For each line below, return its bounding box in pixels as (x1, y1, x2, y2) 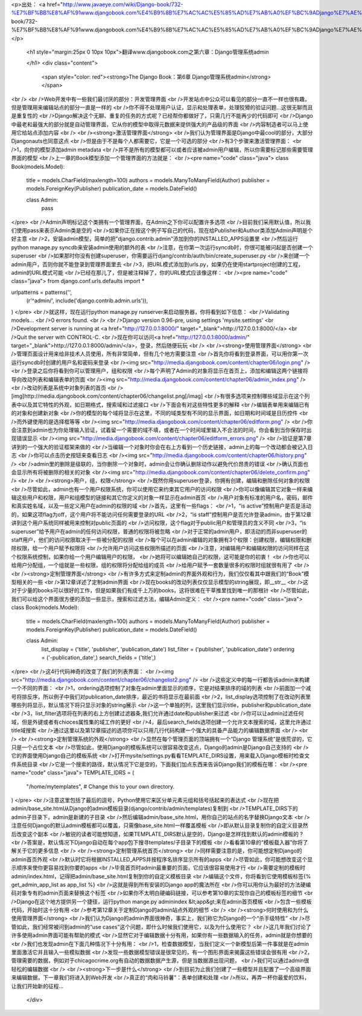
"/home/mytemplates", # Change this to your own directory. (26, 782, 175, 790)
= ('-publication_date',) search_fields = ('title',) (41, 654, 156, 661)
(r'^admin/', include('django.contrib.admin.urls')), (26, 297, 148, 304)
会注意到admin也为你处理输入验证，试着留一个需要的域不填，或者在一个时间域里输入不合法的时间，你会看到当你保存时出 (11, 426, 312, 433)
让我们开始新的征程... (11, 982, 64, 989)
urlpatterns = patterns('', (11, 289, 72, 296)
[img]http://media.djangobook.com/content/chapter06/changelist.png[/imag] (11, 392, 203, 400)
